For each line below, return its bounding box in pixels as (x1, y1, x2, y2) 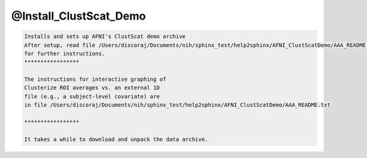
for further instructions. (24, 50, 105, 57)
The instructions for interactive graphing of (24, 76, 166, 83)
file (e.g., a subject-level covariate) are (24, 92, 160, 100)
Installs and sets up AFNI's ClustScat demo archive (24, 33, 186, 40)
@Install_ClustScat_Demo (11, 9, 146, 23)
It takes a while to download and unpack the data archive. (24, 135, 209, 143)
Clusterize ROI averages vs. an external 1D (24, 85, 160, 91)
